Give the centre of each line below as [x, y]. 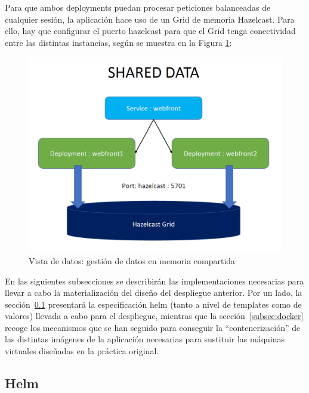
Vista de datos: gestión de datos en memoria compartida [132, 260]
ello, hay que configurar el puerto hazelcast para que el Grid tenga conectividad [150, 31]
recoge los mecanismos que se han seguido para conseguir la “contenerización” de [153, 327]
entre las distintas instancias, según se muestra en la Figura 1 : [118, 42]
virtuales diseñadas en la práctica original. [82, 351]
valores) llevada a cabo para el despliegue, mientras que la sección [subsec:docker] [154, 316]
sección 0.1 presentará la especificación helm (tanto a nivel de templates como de [153, 304]
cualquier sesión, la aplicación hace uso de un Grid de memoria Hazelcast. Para [150, 19]
